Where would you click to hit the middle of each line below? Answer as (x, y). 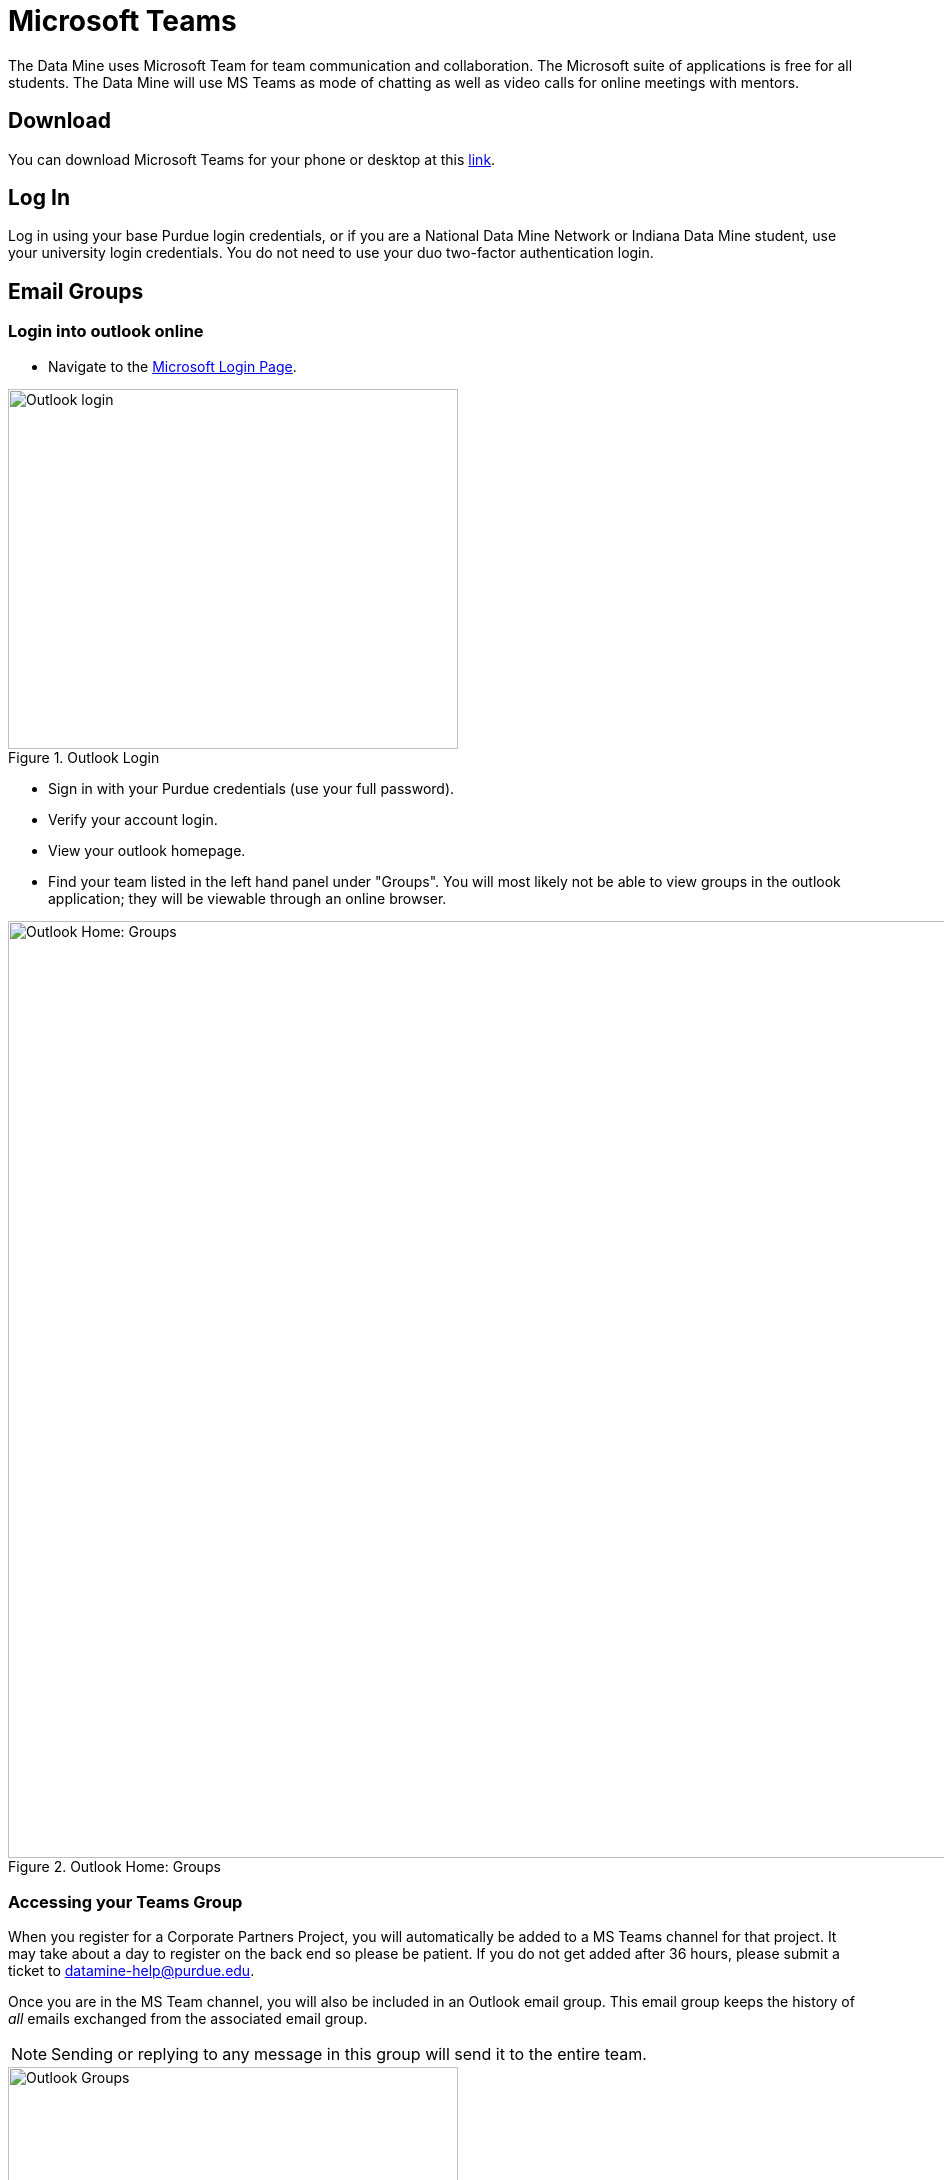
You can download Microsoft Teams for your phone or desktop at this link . (252, 159)
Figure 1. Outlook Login (84, 757)
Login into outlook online (106, 331)
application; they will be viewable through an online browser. (247, 898)
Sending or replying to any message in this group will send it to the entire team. (349, 2053)
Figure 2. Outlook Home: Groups (114, 1867)
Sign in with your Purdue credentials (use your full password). (251, 788)
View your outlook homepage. (147, 850)
